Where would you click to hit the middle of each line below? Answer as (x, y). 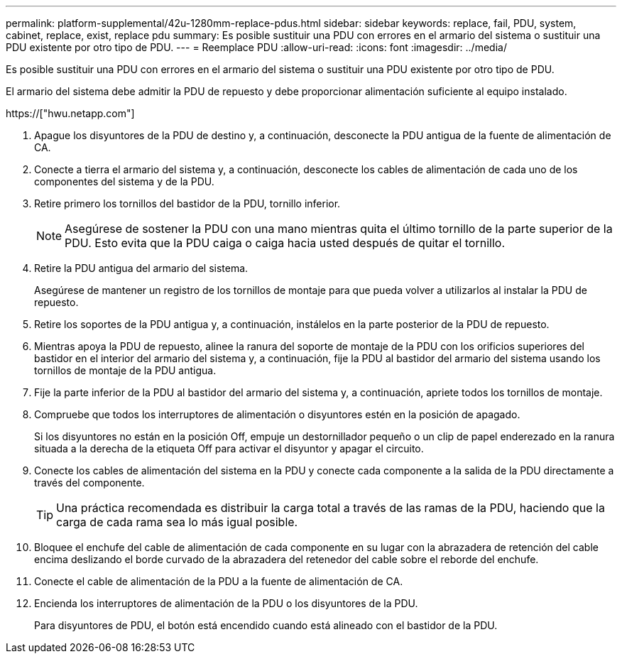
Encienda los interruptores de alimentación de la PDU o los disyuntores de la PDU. (226, 603)
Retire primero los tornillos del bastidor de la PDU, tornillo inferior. (187, 203)
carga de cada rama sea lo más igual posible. (177, 522)
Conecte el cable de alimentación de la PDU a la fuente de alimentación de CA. (219, 581)
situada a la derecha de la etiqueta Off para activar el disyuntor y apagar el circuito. (229, 448)
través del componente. (89, 483)
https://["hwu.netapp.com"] (70, 113)
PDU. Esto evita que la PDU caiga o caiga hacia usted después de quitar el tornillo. (285, 243)
